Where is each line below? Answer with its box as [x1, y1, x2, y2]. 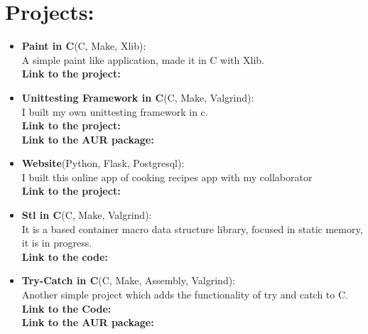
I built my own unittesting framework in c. [21, 104, 208, 119]
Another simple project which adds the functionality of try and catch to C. [21, 287, 348, 302]
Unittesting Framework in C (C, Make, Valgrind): [21, 90, 254, 104]
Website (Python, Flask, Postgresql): [21, 156, 185, 171]
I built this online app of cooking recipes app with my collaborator [21, 169, 313, 184]
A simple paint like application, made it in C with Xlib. [21, 52, 264, 67]
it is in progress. [21, 235, 92, 250]
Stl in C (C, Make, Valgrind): [21, 208, 152, 222]
